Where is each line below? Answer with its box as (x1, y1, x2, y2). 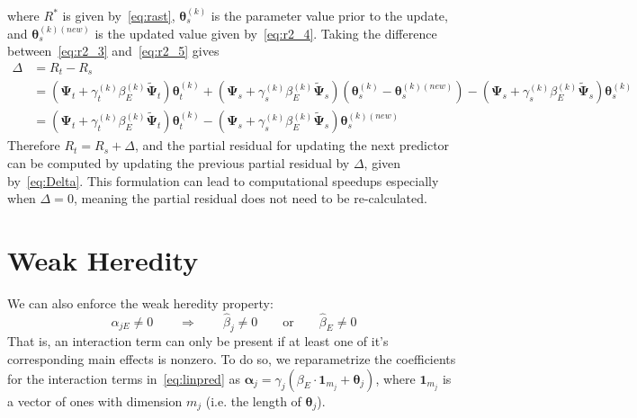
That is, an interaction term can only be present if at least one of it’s (7, 332, 389, 351)
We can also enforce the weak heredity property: (7, 293, 274, 312)
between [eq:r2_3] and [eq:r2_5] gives (7, 41, 220, 60)
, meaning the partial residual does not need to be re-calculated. (73, 189, 427, 208)
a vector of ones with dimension (7, 391, 183, 410)
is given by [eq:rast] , (62, 6, 175, 24)
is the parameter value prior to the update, (211, 6, 448, 24)
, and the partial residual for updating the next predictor (134, 136, 450, 155)
